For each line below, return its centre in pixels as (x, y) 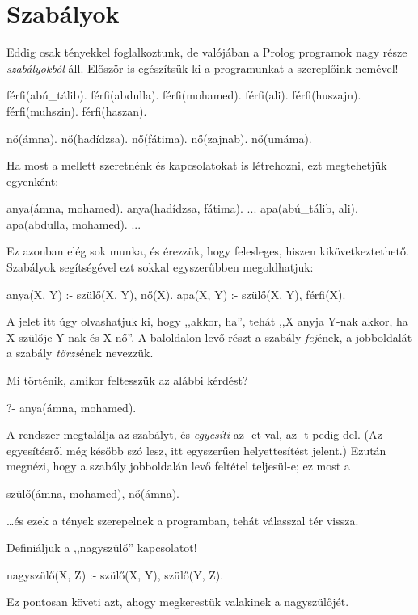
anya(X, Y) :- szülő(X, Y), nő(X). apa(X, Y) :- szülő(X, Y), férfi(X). (176, 294)
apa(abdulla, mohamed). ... (74, 223)
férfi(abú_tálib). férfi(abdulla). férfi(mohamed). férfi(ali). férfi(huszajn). (184, 95)
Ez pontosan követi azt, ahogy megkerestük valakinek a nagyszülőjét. (178, 602)
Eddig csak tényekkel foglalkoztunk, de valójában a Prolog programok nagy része (207, 52)
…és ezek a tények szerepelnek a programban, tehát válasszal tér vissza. (183, 520)
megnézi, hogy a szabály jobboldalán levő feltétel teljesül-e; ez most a (178, 466)
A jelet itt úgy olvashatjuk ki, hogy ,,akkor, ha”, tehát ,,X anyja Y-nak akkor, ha (207, 321)
